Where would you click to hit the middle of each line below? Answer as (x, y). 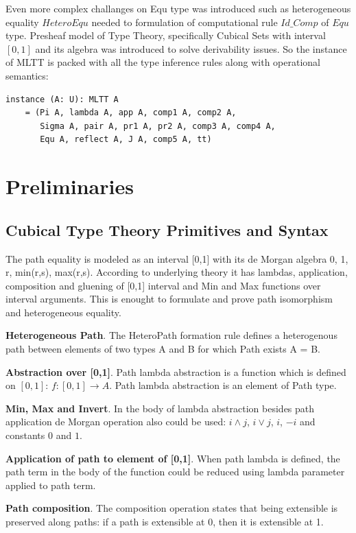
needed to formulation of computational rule (185, 22)
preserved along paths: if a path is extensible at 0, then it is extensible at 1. (165, 522)
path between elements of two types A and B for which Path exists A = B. (163, 349)
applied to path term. (51, 485)
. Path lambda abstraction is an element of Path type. (223, 385)
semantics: (27, 75)
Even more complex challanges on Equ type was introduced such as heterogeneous (178, 8)
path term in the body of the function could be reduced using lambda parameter (175, 472)
